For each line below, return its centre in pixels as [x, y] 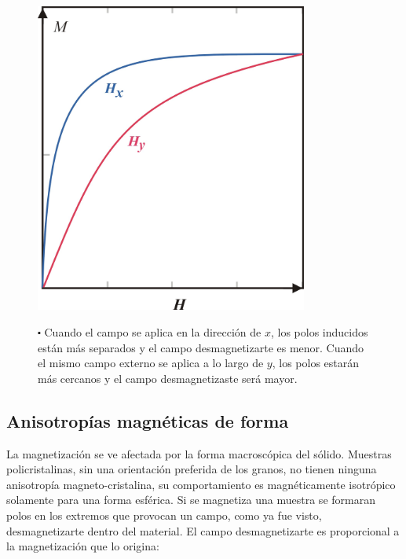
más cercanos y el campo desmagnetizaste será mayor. [168, 378]
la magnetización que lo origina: [83, 546]
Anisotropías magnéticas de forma [148, 420]
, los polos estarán [316, 363]
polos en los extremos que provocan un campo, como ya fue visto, [164, 515]
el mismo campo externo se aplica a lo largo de [151, 363]
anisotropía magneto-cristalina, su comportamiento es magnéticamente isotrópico [201, 484]
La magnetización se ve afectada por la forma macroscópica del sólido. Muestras [199, 453]
